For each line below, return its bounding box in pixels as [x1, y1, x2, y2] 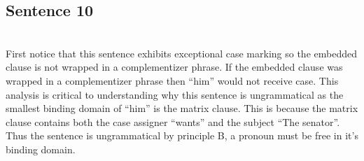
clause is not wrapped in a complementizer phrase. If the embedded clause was [6, 59, 343, 74]
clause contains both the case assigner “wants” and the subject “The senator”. [6, 114, 340, 129]
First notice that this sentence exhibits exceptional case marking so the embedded [6, 45, 357, 60]
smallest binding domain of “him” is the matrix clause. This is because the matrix [6, 101, 358, 115]
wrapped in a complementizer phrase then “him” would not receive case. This [6, 73, 339, 87]
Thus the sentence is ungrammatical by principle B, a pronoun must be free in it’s [6, 128, 358, 143]
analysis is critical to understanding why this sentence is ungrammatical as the [6, 87, 344, 101]
